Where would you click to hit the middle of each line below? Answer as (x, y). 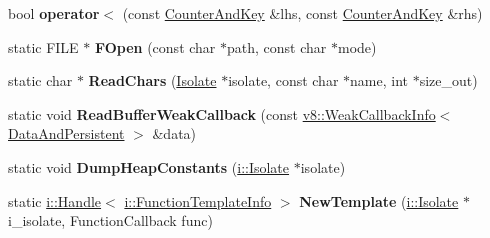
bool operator (54, 13)
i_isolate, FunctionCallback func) (110, 220)
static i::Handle (55, 200)
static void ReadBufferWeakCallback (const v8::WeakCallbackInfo (222, 113)
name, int (379, 80)
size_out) (448, 80)
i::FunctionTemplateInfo (198, 200)
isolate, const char (283, 80)
